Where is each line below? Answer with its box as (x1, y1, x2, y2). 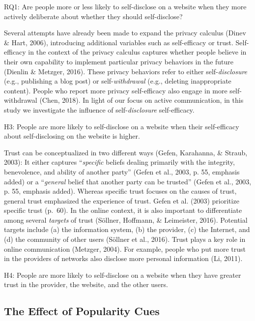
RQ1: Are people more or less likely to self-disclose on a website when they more (4, 1, 247, 11)
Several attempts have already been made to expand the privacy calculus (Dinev (4, 28, 246, 38)
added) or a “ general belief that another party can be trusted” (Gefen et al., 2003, (4, 176, 252, 186)
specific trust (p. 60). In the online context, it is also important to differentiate (4, 205, 242, 215)
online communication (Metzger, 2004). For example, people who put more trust (4, 243, 246, 254)
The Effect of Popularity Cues (4, 303, 160, 319)
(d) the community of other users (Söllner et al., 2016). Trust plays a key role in (4, 234, 246, 244)
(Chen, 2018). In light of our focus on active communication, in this (39, 95, 244, 105)
